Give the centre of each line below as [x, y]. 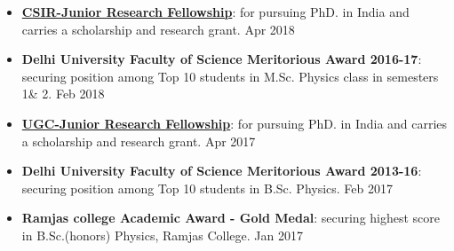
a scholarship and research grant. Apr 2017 [139, 141]
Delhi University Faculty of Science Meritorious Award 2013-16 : [222, 171]
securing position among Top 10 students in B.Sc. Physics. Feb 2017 [207, 188]
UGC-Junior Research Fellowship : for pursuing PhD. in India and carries [235, 123]
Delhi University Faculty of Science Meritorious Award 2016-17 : [222, 59]
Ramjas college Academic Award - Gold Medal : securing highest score [231, 218]
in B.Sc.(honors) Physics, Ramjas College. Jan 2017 [162, 235]
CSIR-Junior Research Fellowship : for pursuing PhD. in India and [215, 12]
